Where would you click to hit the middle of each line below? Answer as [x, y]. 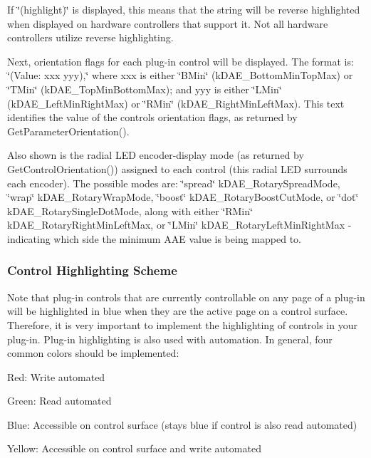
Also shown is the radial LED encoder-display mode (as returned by [156, 155]
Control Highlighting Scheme [92, 270]
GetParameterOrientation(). [68, 131]
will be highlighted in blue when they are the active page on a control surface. [178, 311]
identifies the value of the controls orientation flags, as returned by [152, 117]
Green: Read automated [59, 401]
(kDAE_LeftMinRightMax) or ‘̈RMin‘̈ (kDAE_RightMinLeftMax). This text [176, 103]
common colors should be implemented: [93, 353]
